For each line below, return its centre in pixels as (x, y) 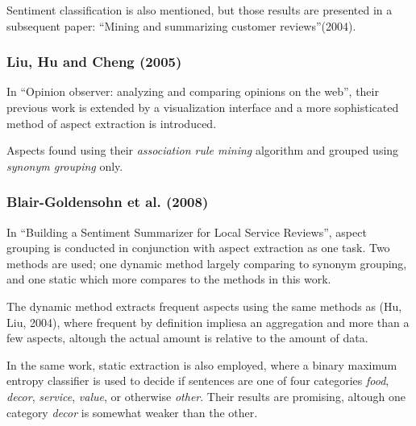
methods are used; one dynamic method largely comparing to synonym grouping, (207, 263)
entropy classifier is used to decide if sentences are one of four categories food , (198, 381)
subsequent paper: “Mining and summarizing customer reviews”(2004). (181, 25)
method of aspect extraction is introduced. (112, 123)
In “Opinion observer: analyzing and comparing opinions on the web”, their (193, 91)
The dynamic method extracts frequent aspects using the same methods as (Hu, (204, 306)
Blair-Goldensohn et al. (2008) (108, 202)
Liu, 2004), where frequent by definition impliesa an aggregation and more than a (208, 322)
